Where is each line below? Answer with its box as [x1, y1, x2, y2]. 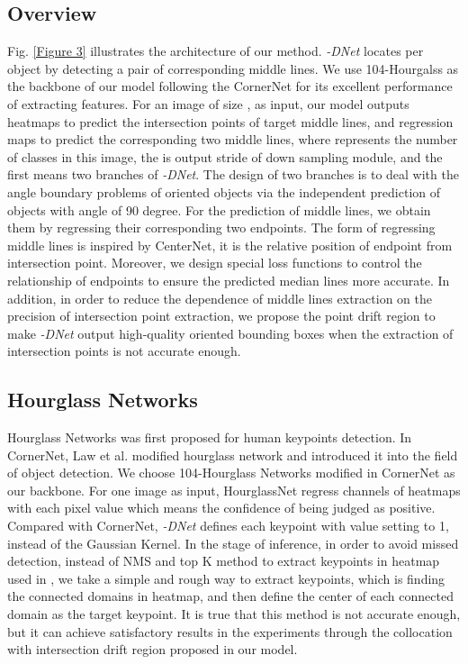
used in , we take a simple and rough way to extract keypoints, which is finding [7, 568, 445, 587]
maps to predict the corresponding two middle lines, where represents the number [7, 130, 458, 149]
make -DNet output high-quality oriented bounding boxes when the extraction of [7, 323, 454, 342]
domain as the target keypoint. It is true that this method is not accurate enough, [7, 605, 461, 623]
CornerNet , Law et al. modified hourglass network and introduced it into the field [7, 445, 458, 464]
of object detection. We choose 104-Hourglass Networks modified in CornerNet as [7, 463, 455, 482]
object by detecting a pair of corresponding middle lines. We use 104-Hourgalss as [7, 59, 459, 77]
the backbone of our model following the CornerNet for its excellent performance [7, 77, 453, 96]
